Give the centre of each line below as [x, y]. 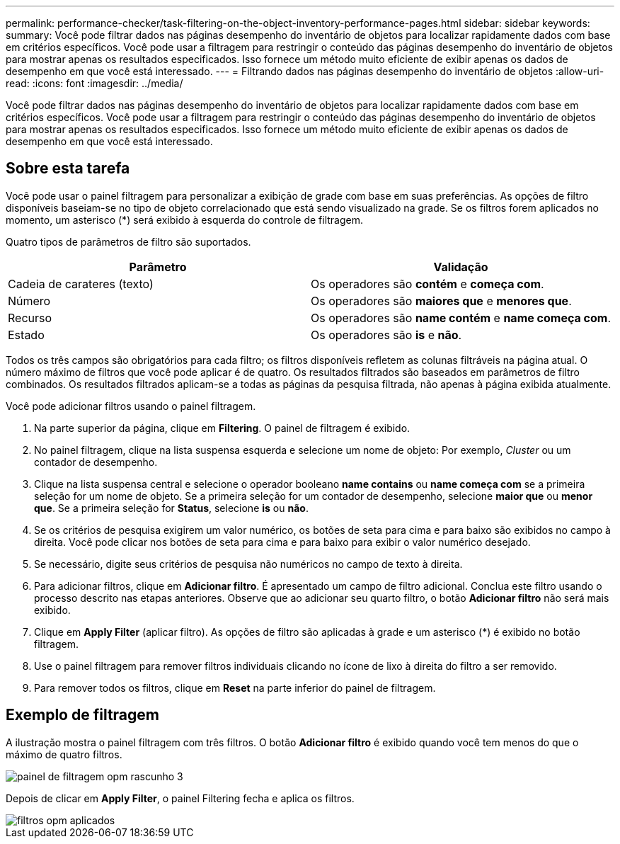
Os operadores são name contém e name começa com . [461, 318]
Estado [26, 335]
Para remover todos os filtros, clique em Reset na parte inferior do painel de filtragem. [235, 688]
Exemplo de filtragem [83, 715]
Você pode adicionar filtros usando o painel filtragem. [131, 406]
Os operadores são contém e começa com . [427, 284]
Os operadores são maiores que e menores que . [441, 301]
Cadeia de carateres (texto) [81, 284]
